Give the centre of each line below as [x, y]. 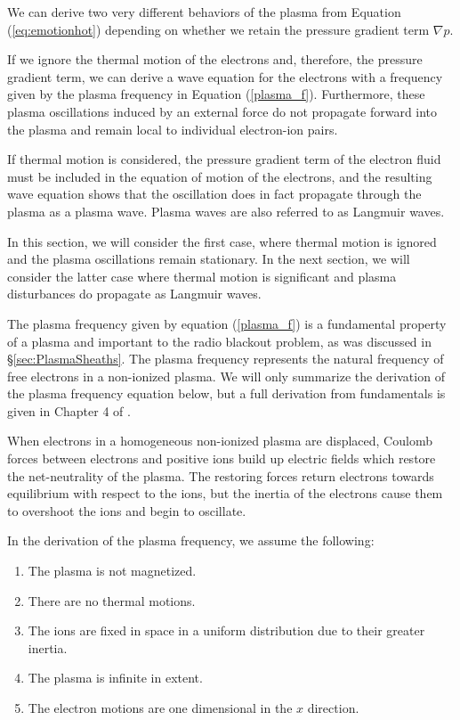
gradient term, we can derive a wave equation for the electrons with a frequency [225, 76]
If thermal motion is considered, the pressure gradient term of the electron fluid [224, 159]
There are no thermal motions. [112, 600]
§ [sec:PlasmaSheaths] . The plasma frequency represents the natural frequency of [226, 359]
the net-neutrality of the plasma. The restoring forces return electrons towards [221, 475]
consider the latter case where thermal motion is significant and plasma [202, 276]
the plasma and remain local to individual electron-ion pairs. [173, 129]
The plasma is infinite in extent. [115, 678]
